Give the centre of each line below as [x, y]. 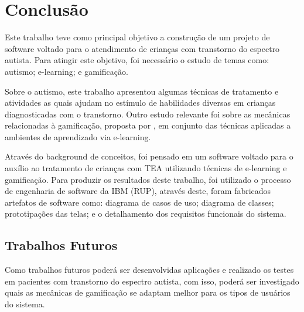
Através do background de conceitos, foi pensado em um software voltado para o [149, 156]
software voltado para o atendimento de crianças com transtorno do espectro [142, 48]
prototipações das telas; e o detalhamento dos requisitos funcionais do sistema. [146, 214]
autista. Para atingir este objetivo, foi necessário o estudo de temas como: [137, 60]
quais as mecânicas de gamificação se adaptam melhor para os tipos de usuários [148, 292]
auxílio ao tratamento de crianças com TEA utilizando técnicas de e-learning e [146, 168]
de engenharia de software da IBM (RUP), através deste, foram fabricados [138, 191]
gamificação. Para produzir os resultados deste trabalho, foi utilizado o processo [148, 179]
